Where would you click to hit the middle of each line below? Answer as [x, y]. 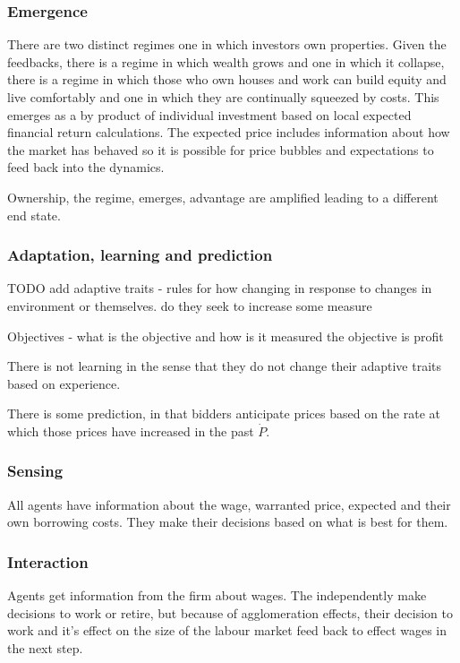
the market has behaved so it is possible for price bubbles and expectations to [221, 149]
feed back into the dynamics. [86, 167]
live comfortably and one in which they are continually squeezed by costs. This [223, 97]
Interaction [48, 561]
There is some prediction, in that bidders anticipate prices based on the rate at [224, 413]
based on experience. [64, 383]
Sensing [35, 471]
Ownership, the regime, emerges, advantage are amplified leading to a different [223, 197]
